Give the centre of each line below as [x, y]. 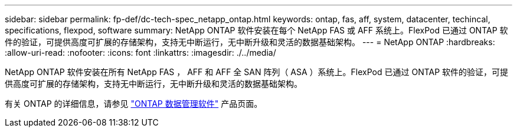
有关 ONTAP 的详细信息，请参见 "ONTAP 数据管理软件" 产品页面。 [134, 104]
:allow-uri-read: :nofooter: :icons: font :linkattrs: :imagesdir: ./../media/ [140, 53]
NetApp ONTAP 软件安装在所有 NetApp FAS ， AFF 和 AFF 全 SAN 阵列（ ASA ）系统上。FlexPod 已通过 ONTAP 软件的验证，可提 [257, 72]
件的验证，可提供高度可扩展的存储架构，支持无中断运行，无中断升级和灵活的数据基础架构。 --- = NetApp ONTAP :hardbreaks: [250, 42]
